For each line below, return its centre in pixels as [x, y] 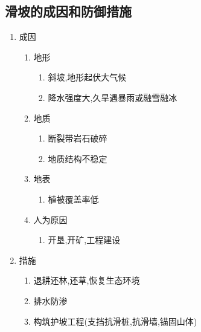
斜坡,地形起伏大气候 [87, 77]
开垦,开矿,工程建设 [84, 240]
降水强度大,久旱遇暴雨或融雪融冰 [113, 97]
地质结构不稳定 [78, 158]
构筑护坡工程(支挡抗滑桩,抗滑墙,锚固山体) [115, 321]
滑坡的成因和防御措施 [68, 11]
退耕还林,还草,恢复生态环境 [87, 280]
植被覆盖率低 [73, 199]
